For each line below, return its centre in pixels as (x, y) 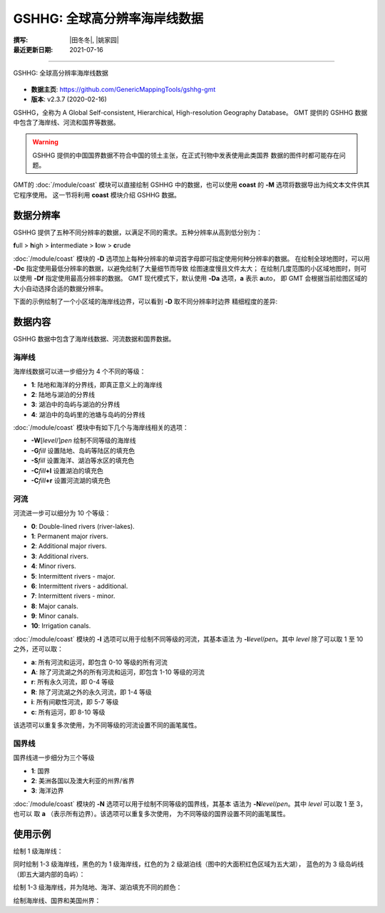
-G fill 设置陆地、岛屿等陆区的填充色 (83, 450)
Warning (45, 142)
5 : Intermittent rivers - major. (73, 576)
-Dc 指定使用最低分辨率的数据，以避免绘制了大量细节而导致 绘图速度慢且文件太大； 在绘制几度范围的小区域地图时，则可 (190, 268)
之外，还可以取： (38, 649)
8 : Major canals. (55, 606)
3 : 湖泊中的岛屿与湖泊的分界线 (76, 404)
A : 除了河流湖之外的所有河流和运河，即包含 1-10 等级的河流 (118, 672)
